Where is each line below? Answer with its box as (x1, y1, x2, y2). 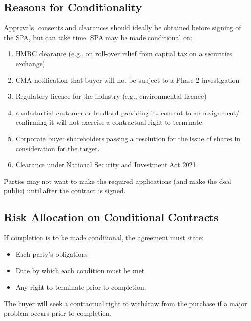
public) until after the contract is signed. (4, 185, 125, 196)
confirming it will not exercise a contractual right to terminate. (15, 117, 204, 127)
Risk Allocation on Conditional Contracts (4, 209, 219, 225)
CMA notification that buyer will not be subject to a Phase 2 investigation (15, 74, 240, 85)
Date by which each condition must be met (15, 265, 145, 275)
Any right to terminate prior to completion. (15, 281, 146, 292)
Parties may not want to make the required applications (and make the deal (4, 176, 231, 186)
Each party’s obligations (15, 249, 88, 259)
